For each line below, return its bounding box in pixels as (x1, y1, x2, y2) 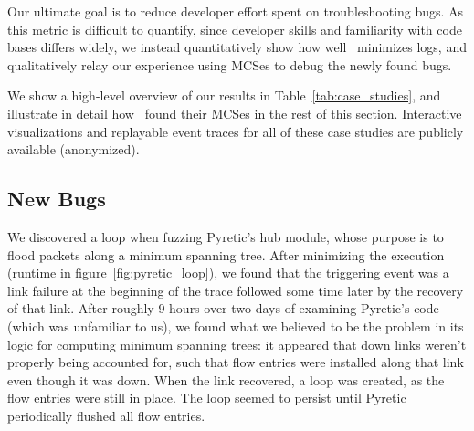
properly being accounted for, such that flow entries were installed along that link (7, 352, 464, 372)
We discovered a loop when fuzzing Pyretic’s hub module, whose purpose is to (7, 226, 444, 246)
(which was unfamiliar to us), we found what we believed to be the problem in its (7, 316, 464, 335)
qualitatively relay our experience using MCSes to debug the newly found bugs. (7, 55, 452, 74)
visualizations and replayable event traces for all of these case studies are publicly (7, 121, 464, 141)
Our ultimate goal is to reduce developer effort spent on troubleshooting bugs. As (7, 2, 464, 20)
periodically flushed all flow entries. (7, 405, 205, 425)
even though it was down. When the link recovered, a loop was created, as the (7, 370, 445, 389)
